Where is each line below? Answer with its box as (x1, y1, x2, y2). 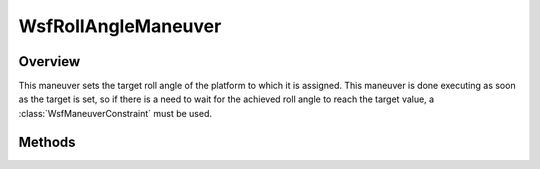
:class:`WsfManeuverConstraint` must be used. (18, 107, 213, 119)
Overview (18, 53, 81, 70)
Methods (18, 133, 76, 150)
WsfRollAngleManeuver (18, 15, 222, 37)
